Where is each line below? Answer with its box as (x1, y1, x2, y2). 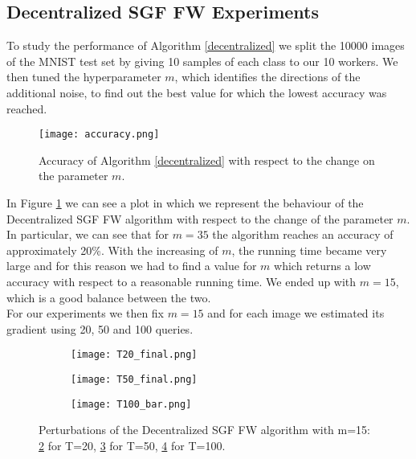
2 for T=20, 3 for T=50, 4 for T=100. (39, 436, 226, 453)
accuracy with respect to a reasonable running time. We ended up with (6, 273, 357, 289)
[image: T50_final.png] (71, 374, 198, 386)
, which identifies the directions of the (174, 68, 361, 85)
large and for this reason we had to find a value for (6, 257, 257, 274)
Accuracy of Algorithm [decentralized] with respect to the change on (39, 151, 375, 168)
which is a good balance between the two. (6, 289, 211, 305)
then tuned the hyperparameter (6, 68, 161, 85)
